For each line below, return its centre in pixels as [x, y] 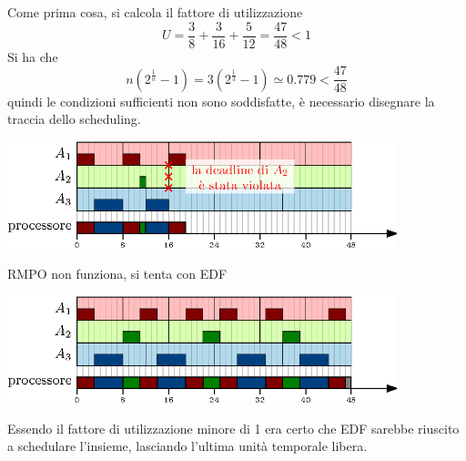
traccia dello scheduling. [74, 119]
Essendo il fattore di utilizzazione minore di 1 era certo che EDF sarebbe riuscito [233, 428]
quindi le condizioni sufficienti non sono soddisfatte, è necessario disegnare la [221, 101]
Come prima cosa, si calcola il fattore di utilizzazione [155, 12]
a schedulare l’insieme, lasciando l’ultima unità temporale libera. [187, 446]
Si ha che [33, 56]
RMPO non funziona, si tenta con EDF [117, 274]
